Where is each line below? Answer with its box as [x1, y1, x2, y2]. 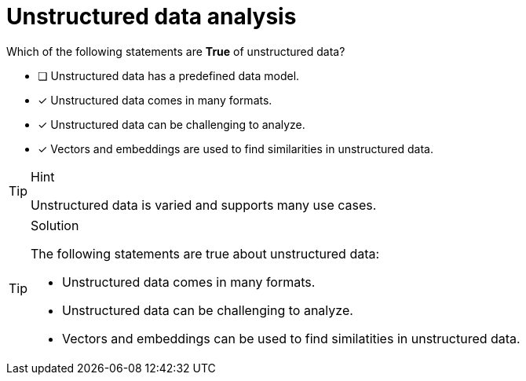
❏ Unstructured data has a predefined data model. [38, 68, 300, 82]
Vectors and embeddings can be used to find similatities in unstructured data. [62, 330, 521, 346]
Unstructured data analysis [6, 3, 297, 30]
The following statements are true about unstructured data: [31, 245, 380, 262]
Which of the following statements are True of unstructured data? [6, 44, 345, 58]
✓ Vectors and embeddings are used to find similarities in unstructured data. [38, 141, 434, 156]
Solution [31, 217, 79, 233]
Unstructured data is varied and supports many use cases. [31, 196, 377, 213]
